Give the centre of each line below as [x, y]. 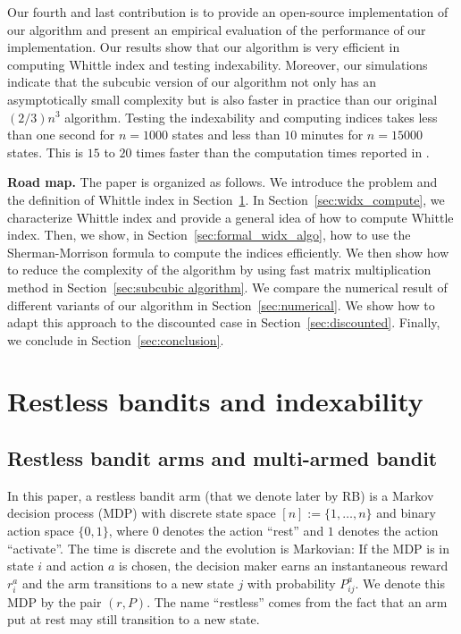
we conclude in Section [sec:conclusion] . [116, 339]
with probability [291, 583]
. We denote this [400, 583]
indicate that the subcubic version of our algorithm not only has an [192, 82]
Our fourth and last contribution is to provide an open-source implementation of [228, 12]
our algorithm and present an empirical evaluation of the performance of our [217, 29]
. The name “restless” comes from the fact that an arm [297, 601]
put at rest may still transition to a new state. [134, 619]
